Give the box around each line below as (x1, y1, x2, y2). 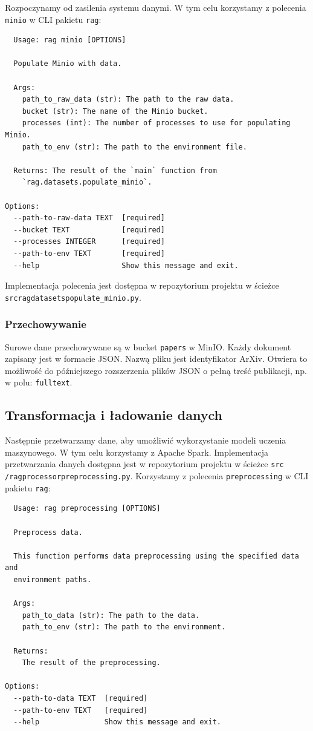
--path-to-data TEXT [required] (13, 693, 148, 703)
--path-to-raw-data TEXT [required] (13, 214, 165, 223)
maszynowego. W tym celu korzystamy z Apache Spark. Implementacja (5, 445, 269, 458)
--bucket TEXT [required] (13, 225, 165, 234)
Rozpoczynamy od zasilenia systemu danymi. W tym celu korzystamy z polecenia (5, 1, 306, 13)
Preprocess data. (13, 528, 83, 537)
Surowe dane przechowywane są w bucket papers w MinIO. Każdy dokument (5, 340, 291, 353)
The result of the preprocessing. (22, 658, 161, 667)
